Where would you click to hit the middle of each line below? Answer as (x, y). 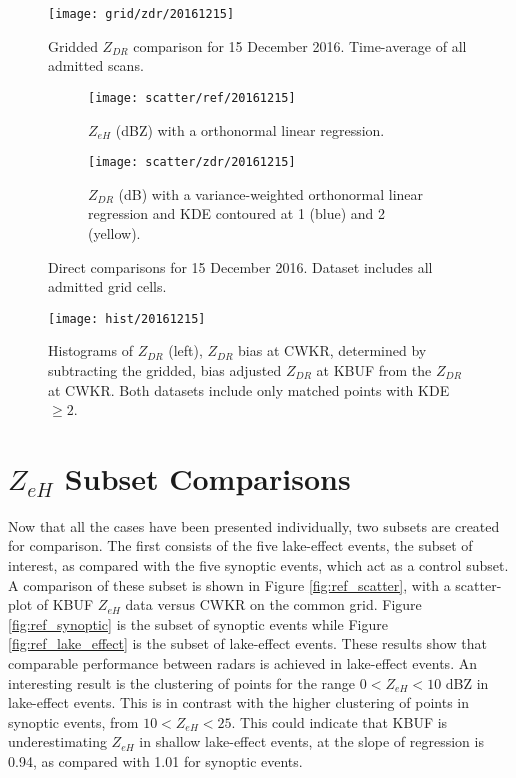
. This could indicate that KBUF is (339, 721)
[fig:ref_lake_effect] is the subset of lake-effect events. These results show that (247, 643)
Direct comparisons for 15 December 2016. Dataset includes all (240, 266)
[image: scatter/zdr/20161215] (192, 162)
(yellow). (114, 232)
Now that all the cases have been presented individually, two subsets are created (254, 525)
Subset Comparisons (207, 477)
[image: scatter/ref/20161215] (192, 97)
